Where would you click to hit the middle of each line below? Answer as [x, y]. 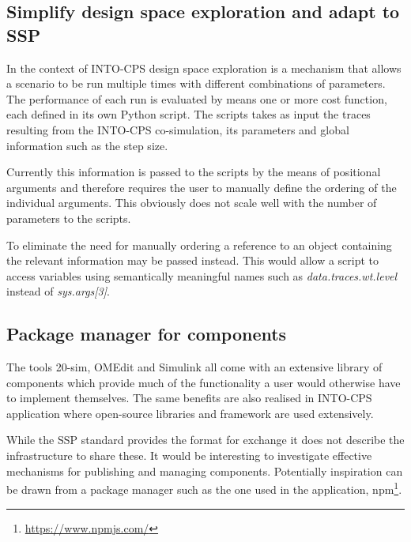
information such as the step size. [87, 145]
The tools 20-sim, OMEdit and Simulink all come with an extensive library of [194, 367]
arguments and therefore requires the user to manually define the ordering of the [202, 187]
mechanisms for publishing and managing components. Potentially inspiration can [205, 470]
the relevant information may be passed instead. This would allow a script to [193, 260]
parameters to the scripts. [69, 218]
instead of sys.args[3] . [58, 291]
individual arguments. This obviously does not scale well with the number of [192, 203]
